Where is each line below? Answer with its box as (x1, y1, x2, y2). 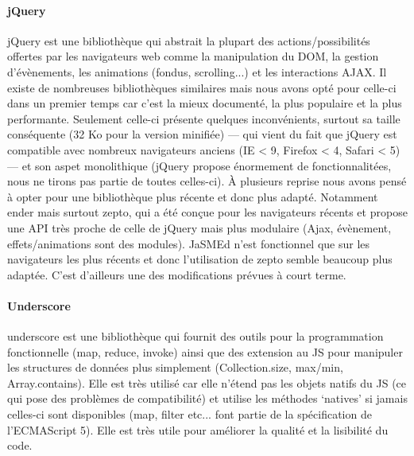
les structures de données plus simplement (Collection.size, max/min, (7, 359, 343, 376)
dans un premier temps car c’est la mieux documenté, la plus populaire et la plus (7, 95, 402, 111)
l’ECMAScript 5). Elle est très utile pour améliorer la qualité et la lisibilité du (7, 421, 389, 438)
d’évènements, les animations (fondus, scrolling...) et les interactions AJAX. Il (7, 63, 387, 80)
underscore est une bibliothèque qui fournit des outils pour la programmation (7, 328, 384, 345)
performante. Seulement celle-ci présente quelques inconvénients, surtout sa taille (7, 110, 400, 127)
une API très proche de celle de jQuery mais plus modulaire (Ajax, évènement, (7, 219, 392, 236)
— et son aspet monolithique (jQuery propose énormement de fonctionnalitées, (7, 157, 392, 173)
